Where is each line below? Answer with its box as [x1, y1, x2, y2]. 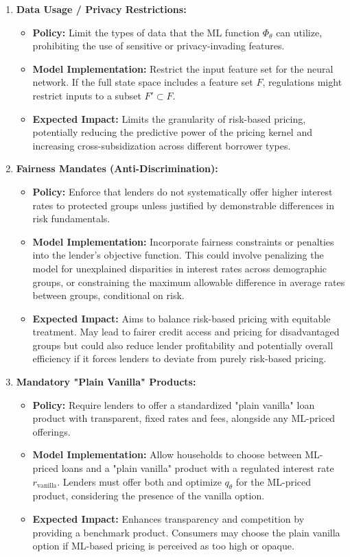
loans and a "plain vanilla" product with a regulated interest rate [61, 461, 334, 475]
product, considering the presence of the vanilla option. [32, 488, 265, 503]
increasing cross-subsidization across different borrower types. [32, 138, 291, 152]
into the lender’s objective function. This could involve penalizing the [32, 248, 324, 262]
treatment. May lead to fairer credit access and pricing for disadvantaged [32, 324, 340, 339]
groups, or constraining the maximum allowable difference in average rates [32, 274, 345, 289]
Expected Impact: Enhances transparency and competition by [32, 512, 305, 526]
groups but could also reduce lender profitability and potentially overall [32, 337, 334, 352]
